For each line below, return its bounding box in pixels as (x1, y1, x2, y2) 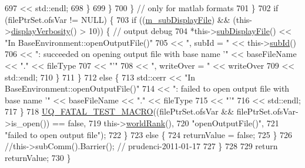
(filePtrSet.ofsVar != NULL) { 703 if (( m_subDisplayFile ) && (5, 13, 230, 25)
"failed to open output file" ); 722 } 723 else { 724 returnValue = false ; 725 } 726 (5, 128, 293, 140)
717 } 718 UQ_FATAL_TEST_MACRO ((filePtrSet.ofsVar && (5, 105, 234, 117)
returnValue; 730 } (5, 151, 71, 163)
